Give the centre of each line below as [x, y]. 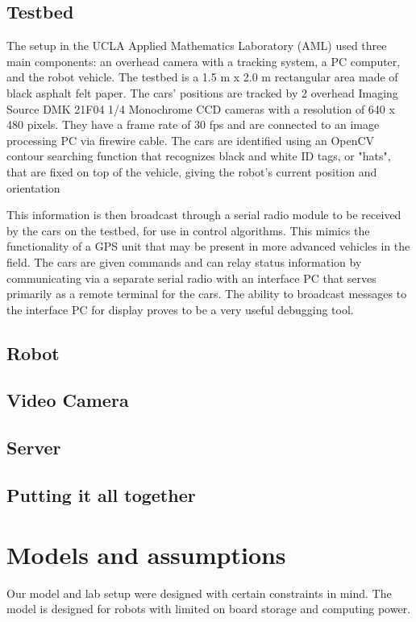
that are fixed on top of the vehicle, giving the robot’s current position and [192, 171]
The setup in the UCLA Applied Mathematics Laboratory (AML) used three [197, 46]
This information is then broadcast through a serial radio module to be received [204, 215]
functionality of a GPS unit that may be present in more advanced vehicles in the [208, 246]
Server [34, 448]
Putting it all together [101, 495]
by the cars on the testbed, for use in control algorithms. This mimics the [188, 230]
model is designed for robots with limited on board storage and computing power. [209, 609]
